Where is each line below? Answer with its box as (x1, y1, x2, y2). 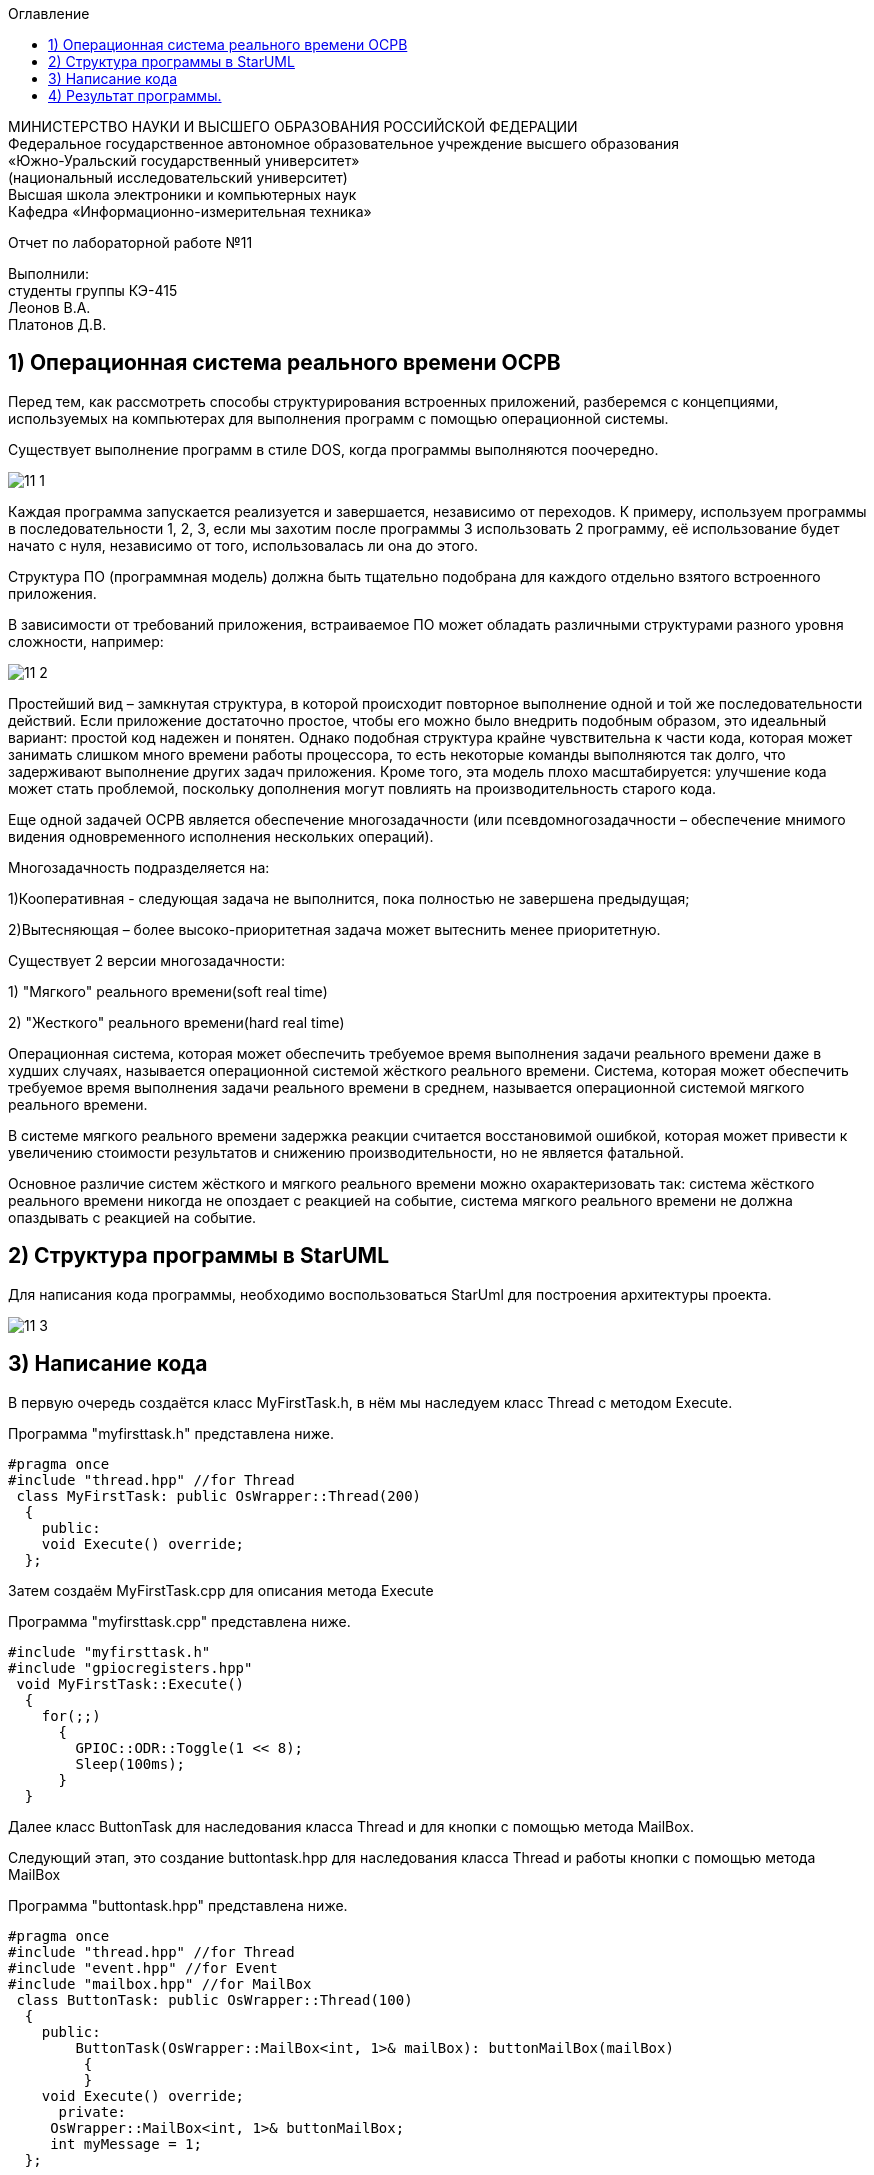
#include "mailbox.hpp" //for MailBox (8, 1975, 312, 1992)
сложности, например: (8, 632, 164, 650)
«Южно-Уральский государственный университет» (8, 152, 360, 169)
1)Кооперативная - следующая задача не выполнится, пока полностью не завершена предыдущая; (8, 889, 690, 907)
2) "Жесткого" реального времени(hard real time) (8, 1013, 345, 1031)
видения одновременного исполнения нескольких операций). (8, 827, 434, 845)
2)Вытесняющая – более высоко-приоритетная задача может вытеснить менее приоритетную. (8, 920, 661, 938)
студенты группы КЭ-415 (8, 282, 178, 299)
